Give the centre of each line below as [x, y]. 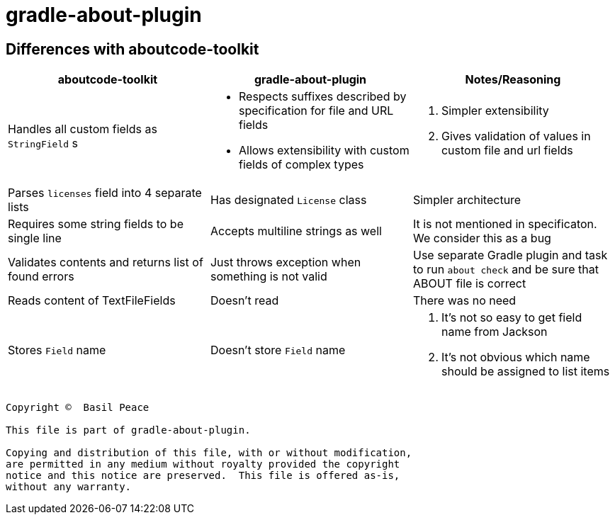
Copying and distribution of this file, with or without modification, [209, 453]
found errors [41, 277]
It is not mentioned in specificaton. [505, 224]
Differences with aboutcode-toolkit [132, 49]
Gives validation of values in [516, 136]
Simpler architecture [467, 200]
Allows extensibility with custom [324, 151]
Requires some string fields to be [96, 224]
